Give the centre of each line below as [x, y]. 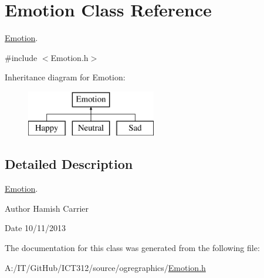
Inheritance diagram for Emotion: [65, 77]
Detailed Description [69, 164]
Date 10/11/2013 [35, 228]
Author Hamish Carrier [47, 208]
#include [21, 57]
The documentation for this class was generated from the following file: [132, 248]
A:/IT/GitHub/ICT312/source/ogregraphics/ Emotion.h [105, 267]
